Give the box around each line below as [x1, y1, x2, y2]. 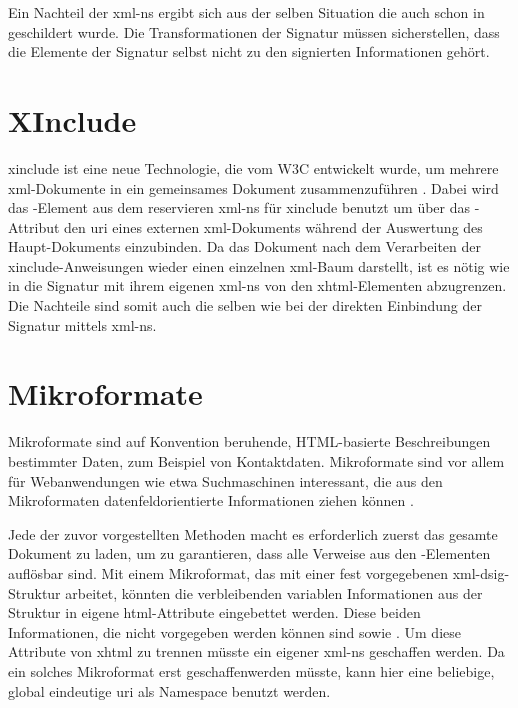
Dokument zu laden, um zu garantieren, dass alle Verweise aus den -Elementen [8, 543, 491, 564]
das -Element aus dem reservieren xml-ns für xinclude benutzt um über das [8, 197, 471, 218]
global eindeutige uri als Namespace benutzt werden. [8, 680, 331, 701]
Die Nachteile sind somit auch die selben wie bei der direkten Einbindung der [8, 295, 483, 316]
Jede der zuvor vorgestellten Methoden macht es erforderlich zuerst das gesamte [8, 523, 498, 544]
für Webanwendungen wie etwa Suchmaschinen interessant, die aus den [8, 470, 443, 491]
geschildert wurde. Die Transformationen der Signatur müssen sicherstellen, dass [8, 21, 500, 42]
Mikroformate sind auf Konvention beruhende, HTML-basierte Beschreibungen [8, 431, 491, 452]
